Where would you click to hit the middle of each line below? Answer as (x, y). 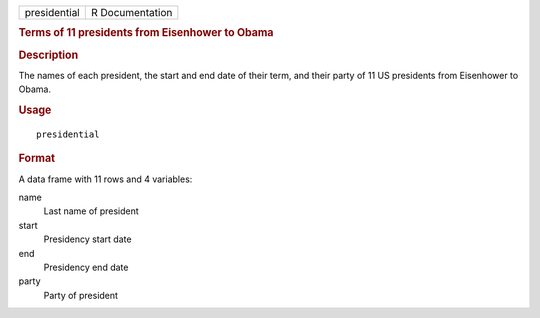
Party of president (81, 295)
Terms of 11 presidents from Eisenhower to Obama (146, 33)
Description (48, 55)
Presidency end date (86, 267)
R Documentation (131, 12)
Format (36, 158)
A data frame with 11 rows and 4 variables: (105, 179)
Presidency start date (87, 239)
